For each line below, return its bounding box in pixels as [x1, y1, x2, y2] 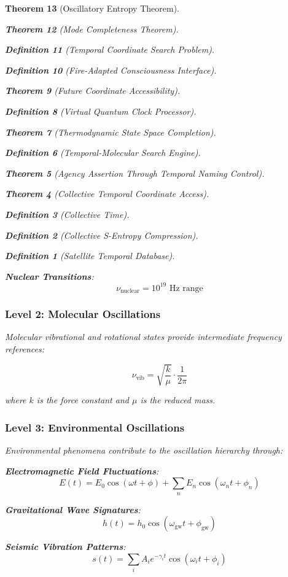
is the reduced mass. [140, 393, 216, 406]
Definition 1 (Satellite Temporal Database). [5, 249, 175, 262]
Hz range [169, 284, 203, 293]
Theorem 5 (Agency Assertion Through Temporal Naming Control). [5, 166, 265, 179]
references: [5, 343, 45, 355]
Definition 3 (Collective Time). [5, 207, 130, 220]
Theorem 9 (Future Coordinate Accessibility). [5, 84, 181, 97]
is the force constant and [36, 393, 129, 406]
